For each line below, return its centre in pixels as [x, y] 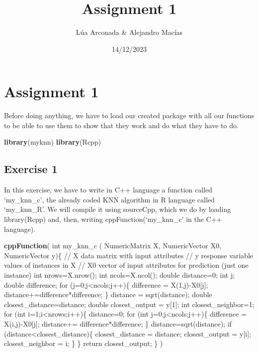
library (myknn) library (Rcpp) [53, 142]
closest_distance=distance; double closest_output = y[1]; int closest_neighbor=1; [129, 304]
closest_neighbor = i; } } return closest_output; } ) [84, 343]
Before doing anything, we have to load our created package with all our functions [129, 115]
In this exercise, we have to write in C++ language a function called [108, 190]
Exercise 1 [31, 169]
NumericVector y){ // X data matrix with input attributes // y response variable [129, 255]
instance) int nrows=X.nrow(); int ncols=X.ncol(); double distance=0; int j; [120, 274]
